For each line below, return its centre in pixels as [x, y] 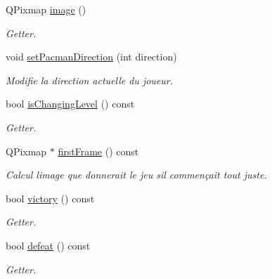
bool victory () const [50, 198]
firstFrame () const [98, 151]
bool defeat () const [48, 245]
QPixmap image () [46, 9]
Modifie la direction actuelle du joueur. [90, 80]
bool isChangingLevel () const [70, 104]
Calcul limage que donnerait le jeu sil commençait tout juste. [136, 175]
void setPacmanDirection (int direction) [91, 57]
